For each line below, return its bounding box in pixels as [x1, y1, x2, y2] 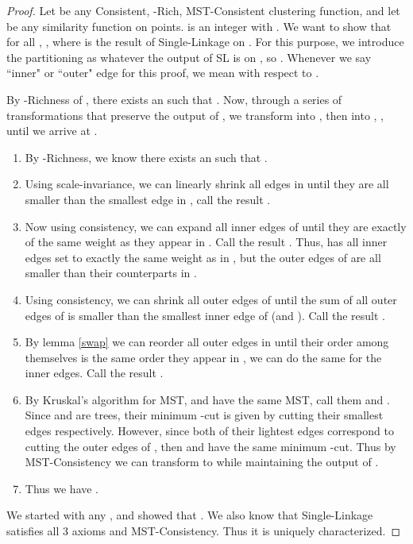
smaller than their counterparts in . [25, 264, 197, 281]
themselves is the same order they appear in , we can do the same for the [25, 349, 382, 365]
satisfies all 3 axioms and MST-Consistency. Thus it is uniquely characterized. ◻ [6, 523, 401, 539]
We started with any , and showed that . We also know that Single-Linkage [6, 507, 373, 523]
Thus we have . [25, 480, 99, 496]
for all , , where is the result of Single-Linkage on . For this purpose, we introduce [6, 33, 404, 50]
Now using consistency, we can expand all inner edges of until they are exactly [25, 218, 407, 234]
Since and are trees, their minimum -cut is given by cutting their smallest [25, 407, 384, 423]
